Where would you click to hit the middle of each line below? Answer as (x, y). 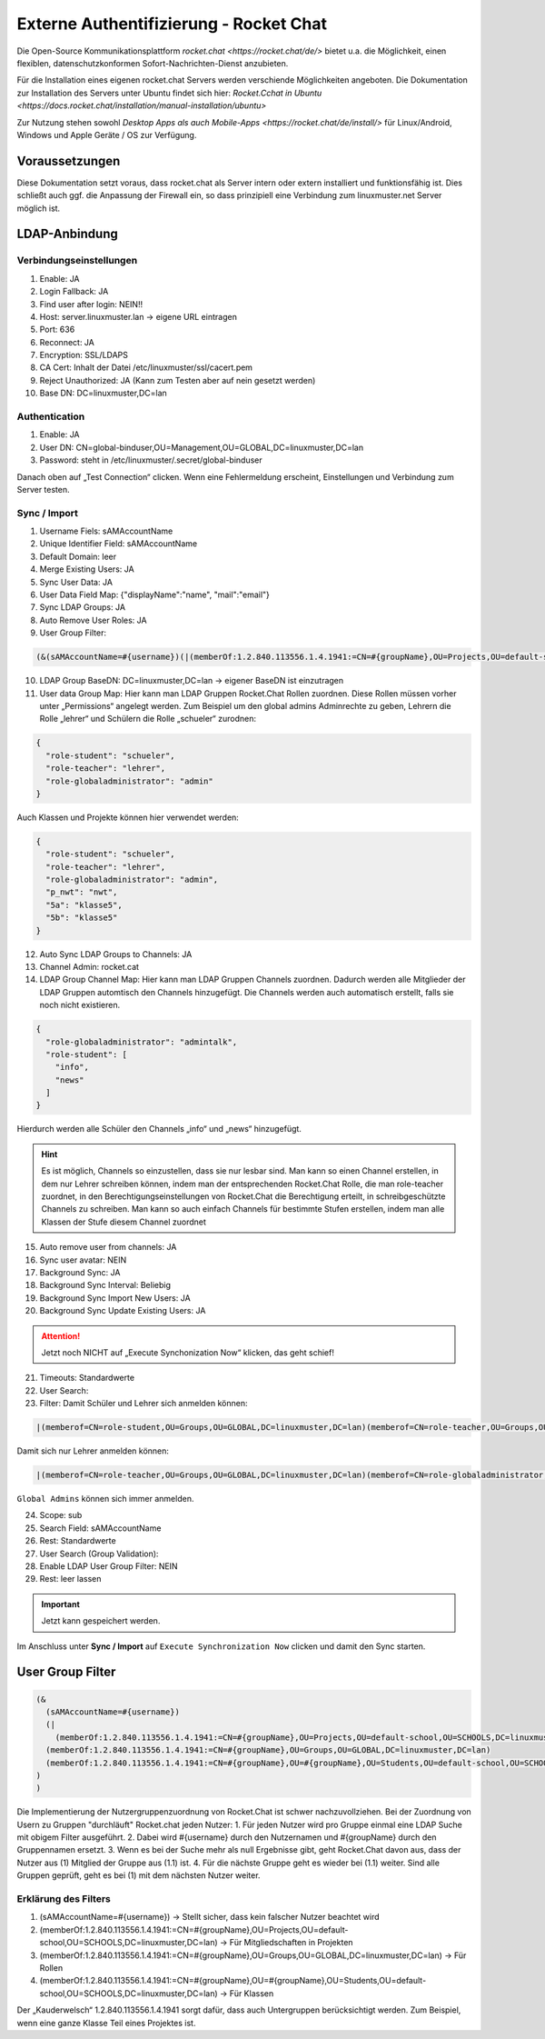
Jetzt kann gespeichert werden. (101, 1621)
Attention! (61, 1335)
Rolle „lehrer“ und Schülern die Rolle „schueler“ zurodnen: (148, 719)
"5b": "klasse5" (82, 918)
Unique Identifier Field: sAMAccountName (119, 544)
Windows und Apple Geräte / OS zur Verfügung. (107, 135)
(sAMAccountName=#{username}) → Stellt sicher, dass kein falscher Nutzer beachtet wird (210, 1917)
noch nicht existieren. (80, 1005)
